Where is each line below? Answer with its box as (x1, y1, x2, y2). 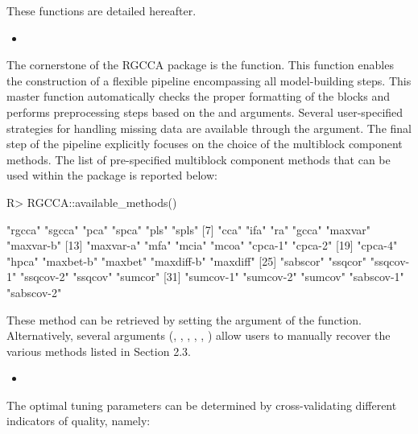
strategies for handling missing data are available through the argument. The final (6, 119, 412, 136)
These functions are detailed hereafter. (6, 2, 197, 19)
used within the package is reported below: (6, 167, 217, 184)
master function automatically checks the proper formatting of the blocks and (6, 88, 391, 105)
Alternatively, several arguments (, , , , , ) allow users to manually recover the (6, 327, 391, 344)
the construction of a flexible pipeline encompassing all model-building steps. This (6, 72, 412, 89)
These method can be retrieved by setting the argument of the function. (6, 311, 362, 328)
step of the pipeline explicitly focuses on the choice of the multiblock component (6, 135, 403, 152)
